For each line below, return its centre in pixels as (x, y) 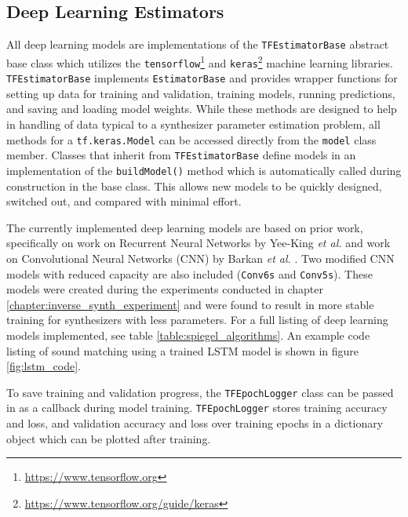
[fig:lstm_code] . (44, 366)
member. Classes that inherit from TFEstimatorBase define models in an (181, 155)
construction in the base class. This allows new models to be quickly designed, (194, 186)
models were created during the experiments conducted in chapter (165, 289)
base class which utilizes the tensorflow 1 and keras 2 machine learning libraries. (200, 61)
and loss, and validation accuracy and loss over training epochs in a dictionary (195, 423)
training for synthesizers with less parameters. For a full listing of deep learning (197, 320)
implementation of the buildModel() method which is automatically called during (204, 170)
